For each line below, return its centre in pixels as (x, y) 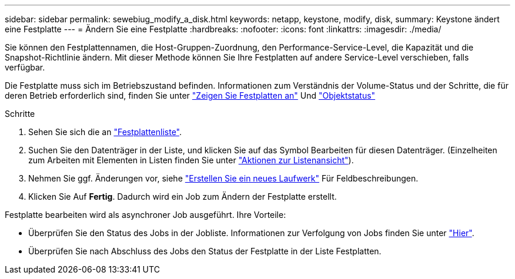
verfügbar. (25, 67)
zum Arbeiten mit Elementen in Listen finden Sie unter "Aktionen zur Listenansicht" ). (191, 160)
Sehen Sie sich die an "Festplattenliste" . (105, 132)
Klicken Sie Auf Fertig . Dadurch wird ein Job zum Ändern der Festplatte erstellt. (183, 196)
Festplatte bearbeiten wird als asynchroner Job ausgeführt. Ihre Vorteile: (146, 215)
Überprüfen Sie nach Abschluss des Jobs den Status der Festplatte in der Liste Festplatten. (205, 251)
